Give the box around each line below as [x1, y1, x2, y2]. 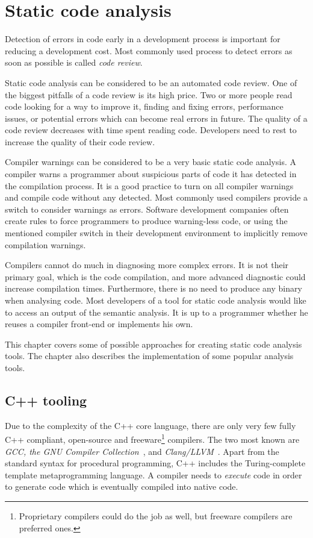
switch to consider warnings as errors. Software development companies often [5, 202, 289, 215]
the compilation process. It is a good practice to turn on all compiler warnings [5, 179, 294, 192]
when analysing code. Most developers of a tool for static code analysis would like [5, 294, 306, 306]
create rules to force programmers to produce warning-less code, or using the [5, 214, 288, 227]
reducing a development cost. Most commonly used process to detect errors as [5, 44, 293, 57]
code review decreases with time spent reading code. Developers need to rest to [5, 124, 297, 136]
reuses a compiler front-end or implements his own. [5, 317, 193, 330]
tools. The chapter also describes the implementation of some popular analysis [5, 349, 294, 362]
